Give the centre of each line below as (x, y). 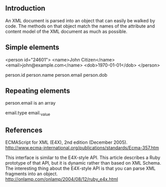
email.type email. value (28, 114)
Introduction (25, 8)
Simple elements (32, 48)
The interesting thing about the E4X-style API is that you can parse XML (80, 168)
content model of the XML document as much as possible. (67, 31)
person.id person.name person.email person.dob (56, 75)
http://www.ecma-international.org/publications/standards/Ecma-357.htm (82, 148)
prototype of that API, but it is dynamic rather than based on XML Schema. (83, 163)
